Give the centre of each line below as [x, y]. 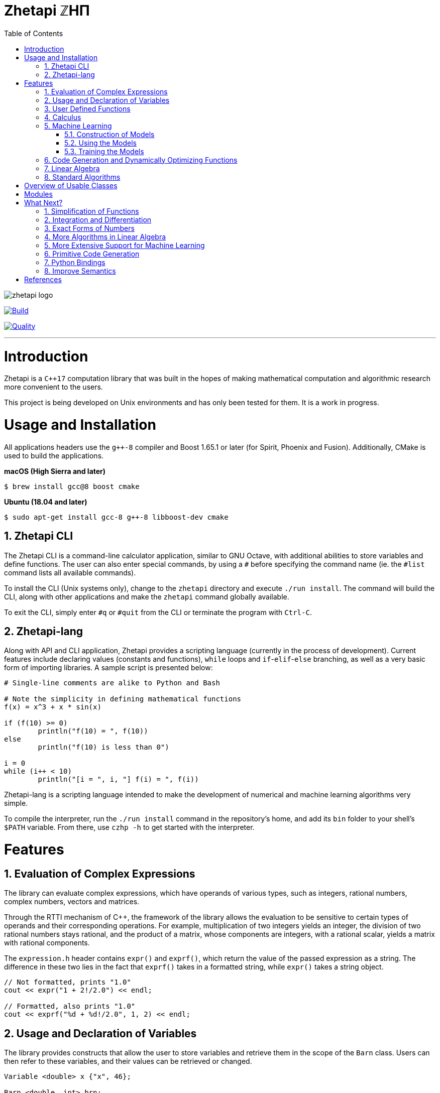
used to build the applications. [54, 455]
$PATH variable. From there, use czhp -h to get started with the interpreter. [129, 827]
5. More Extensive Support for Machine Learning [125, 245]
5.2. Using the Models [100, 143]
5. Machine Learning [78, 126]
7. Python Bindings [75, 262]
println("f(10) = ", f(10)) [93, 731]
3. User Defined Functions [87, 108]
